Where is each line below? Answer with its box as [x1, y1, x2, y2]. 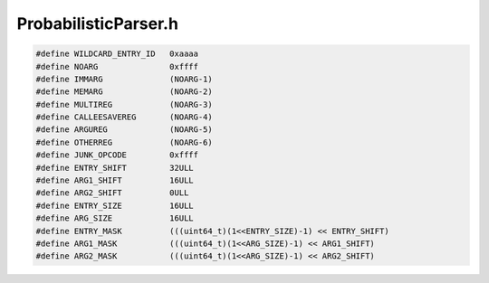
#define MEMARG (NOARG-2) [35, 87, 213, 97]
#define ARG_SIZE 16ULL [35, 213, 194, 223]
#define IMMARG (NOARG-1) [35, 73, 213, 84]
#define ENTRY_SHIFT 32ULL [35, 163, 194, 173]
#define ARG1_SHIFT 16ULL [35, 175, 194, 185]
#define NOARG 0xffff [35, 61, 199, 71]
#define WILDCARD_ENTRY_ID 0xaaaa [35, 49, 199, 59]
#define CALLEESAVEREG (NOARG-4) [35, 112, 213, 122]
